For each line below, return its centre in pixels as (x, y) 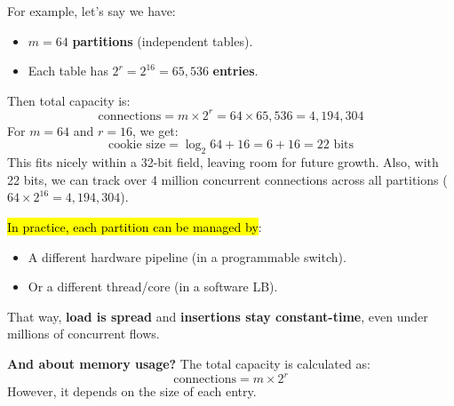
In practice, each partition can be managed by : (135, 227)
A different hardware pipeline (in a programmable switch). (187, 256)
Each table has (68, 71)
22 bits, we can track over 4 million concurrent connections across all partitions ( (227, 179)
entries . (235, 71)
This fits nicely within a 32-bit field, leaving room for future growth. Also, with (223, 162)
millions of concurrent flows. (84, 334)
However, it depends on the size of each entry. (132, 391)
